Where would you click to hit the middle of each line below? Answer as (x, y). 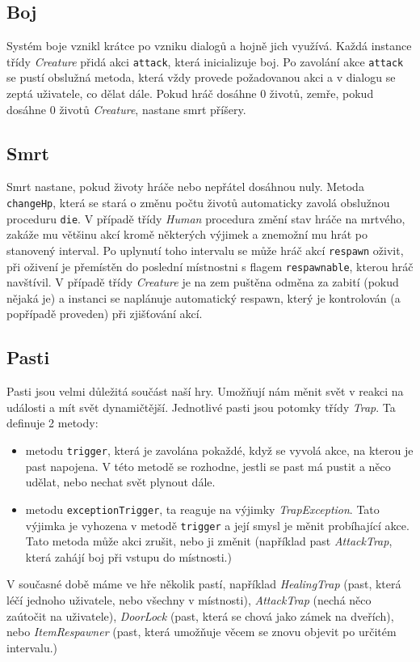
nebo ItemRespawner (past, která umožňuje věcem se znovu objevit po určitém (202, 632)
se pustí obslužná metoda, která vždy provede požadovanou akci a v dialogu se (201, 77)
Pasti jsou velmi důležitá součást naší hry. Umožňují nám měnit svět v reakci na (205, 391)
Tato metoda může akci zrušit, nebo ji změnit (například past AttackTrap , (209, 541)
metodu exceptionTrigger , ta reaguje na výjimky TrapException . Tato (202, 509)
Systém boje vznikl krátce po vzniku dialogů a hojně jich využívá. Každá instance (209, 46)
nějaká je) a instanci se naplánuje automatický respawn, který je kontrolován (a (204, 297)
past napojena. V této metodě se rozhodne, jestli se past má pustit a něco (208, 466)
